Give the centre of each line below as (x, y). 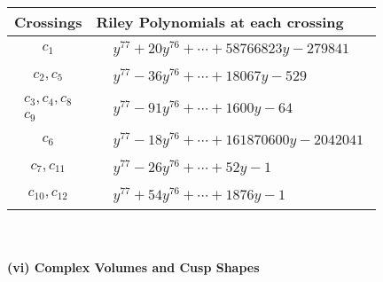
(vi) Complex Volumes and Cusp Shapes (133, 267)
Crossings (48, 22)
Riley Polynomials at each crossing (220, 22)
